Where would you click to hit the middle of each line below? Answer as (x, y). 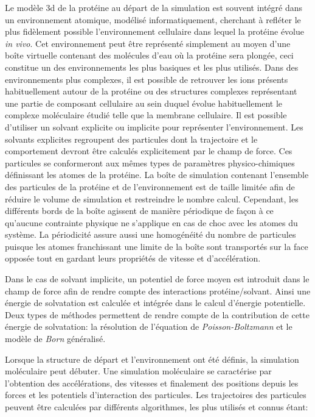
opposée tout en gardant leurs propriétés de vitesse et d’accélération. (133, 258)
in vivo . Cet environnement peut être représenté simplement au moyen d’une (148, 43)
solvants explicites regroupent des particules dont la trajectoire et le (131, 139)
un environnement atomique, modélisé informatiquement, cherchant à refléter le (153, 19)
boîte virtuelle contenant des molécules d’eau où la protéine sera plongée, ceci (149, 55)
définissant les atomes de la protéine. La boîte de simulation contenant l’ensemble (157, 175)
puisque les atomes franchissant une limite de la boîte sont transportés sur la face (157, 246)
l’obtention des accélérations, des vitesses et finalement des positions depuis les (152, 383)
